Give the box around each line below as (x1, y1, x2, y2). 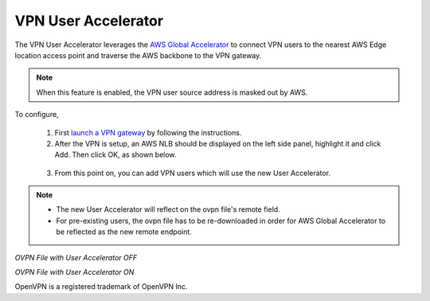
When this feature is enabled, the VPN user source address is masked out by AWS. (36, 88, 308, 97)
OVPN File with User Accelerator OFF (14, 252, 138, 262)
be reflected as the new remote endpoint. (56, 227, 193, 236)
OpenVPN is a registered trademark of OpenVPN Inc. (14, 282, 188, 291)
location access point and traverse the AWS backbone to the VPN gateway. (14, 50, 262, 60)
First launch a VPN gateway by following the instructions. (54, 127, 242, 137)
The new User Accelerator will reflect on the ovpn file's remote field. (56, 205, 280, 214)
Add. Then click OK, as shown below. (54, 150, 177, 159)
